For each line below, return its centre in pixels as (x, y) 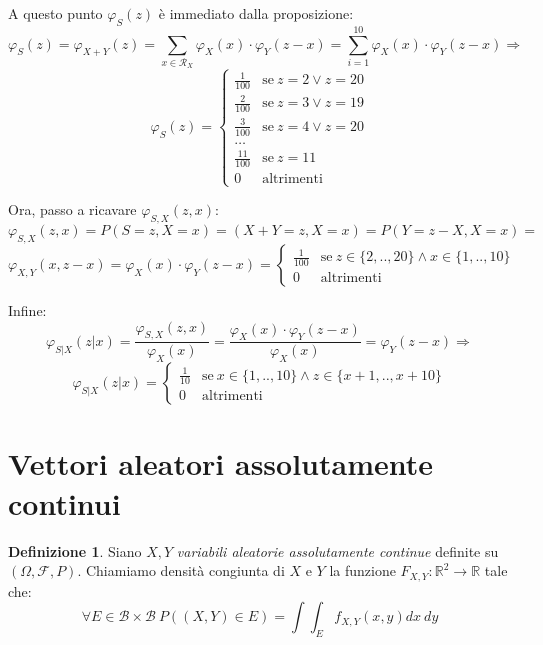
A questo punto (55, 13)
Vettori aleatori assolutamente (221, 463)
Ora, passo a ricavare (72, 209)
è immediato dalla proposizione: (256, 13)
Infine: (27, 309)
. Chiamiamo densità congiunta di (181, 570)
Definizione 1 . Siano (75, 550)
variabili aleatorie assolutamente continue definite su (337, 550)
